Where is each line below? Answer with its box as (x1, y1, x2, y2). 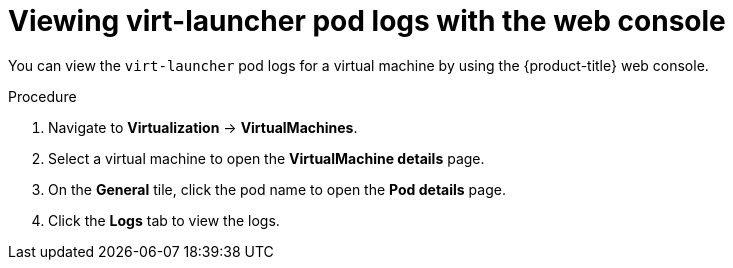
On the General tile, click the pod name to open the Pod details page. (48, 180, 506, 198)
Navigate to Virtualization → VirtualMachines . (48, 118, 358, 136)
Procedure (8, 87, 77, 105)
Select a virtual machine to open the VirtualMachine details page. (48, 149, 485, 167)
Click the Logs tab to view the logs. (48, 211, 280, 229)
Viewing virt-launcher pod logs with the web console (8, 4, 726, 38)
